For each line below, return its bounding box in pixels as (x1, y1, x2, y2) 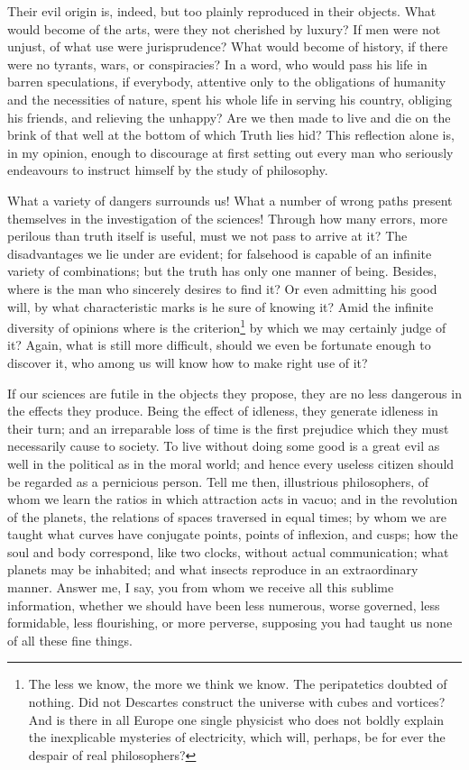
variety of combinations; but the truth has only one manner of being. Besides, (7, 261, 437, 280)
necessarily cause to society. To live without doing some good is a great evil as (7, 436, 440, 455)
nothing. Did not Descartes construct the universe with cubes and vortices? (28, 692, 446, 711)
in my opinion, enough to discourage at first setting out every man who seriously (7, 142, 454, 161)
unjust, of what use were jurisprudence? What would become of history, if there (7, 37, 448, 56)
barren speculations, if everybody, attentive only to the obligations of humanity (7, 72, 446, 91)
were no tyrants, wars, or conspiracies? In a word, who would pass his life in (7, 54, 428, 73)
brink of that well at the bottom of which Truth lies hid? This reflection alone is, (7, 125, 455, 144)
